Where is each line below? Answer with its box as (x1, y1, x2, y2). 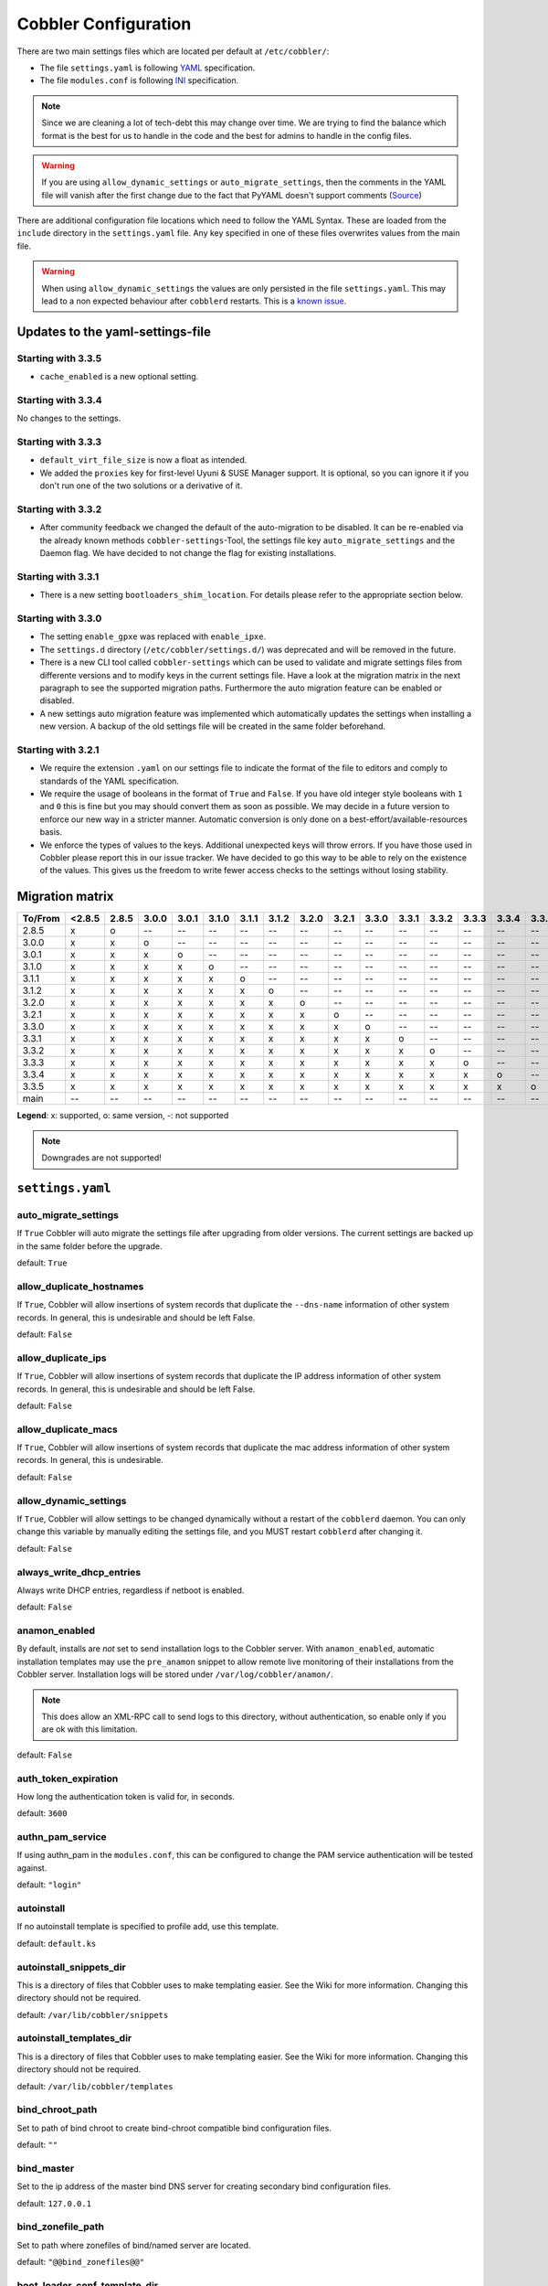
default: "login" (16, 1879, 82, 1890)
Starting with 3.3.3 (16, 435, 102, 448)
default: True (16, 1257, 68, 1268)
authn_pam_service (16, 1831, 107, 1843)
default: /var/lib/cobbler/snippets (16, 2009, 169, 2020)
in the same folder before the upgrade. (16, 1240, 163, 1252)
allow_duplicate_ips (16, 1351, 107, 1364)
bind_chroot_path (16, 2103, 98, 2116)
